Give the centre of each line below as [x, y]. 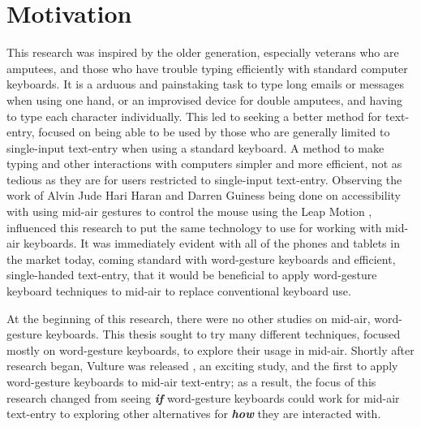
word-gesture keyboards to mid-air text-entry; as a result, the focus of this [191, 382]
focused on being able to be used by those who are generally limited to [214, 132]
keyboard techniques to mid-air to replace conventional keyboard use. [179, 291]
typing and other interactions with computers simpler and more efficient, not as [204, 164]
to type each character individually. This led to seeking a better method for [194, 116]
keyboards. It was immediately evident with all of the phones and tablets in [212, 243]
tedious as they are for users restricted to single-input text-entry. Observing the [204, 179]
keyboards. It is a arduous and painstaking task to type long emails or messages [206, 84]
